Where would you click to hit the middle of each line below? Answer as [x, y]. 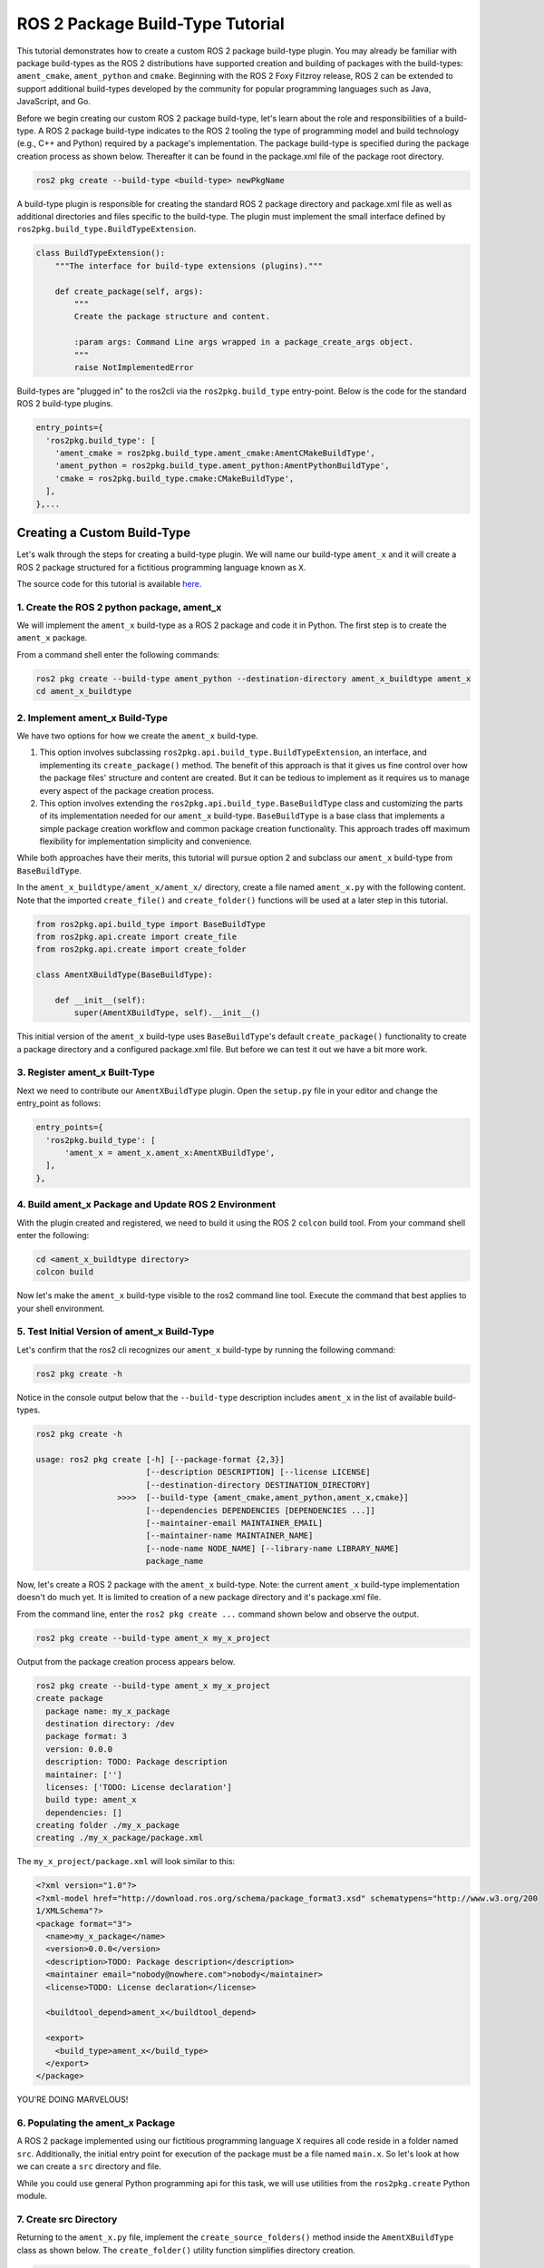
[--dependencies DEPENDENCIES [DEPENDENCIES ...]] [261, 1510]
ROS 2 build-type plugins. [65, 404]
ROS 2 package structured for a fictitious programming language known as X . [161, 567]
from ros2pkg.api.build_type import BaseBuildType [151, 924]
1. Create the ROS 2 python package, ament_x [119, 607]
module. [32, 2195]
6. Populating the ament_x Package [96, 2123]
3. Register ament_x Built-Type [86, 1072]
